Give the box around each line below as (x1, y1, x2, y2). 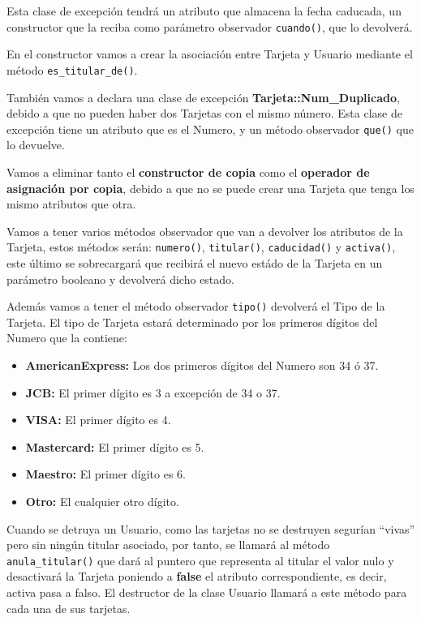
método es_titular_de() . (6, 61, 138, 78)
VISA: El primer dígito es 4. (25, 411, 171, 428)
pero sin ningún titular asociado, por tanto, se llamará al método (6, 536, 330, 553)
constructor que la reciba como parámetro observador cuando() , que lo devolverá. (6, 18, 413, 35)
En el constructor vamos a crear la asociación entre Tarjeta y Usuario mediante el (6, 45, 413, 62)
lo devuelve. (6, 136, 65, 153)
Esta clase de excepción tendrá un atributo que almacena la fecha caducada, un (6, 2, 402, 19)
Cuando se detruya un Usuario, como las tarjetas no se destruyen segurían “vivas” (6, 520, 415, 537)
